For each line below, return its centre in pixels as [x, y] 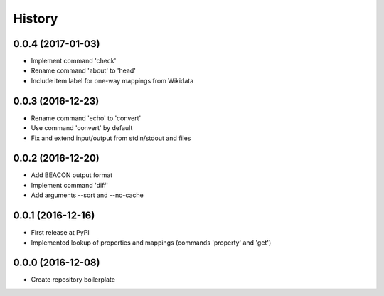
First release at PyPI [60, 233]
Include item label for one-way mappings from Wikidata [112, 80]
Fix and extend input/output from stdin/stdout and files [111, 138]
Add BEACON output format [72, 175]
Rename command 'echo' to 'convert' [86, 118]
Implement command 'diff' [69, 185]
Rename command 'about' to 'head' [84, 70]
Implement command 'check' [74, 61]
